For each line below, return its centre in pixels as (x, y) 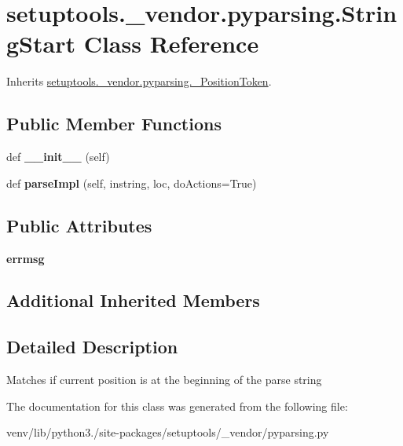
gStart (41, 44)
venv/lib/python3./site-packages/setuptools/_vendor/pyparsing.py (168, 432)
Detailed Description (92, 347)
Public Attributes (79, 225)
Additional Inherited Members (133, 300)
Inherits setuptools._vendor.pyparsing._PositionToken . (139, 81)
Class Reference (171, 44)
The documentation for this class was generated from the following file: (177, 406)
